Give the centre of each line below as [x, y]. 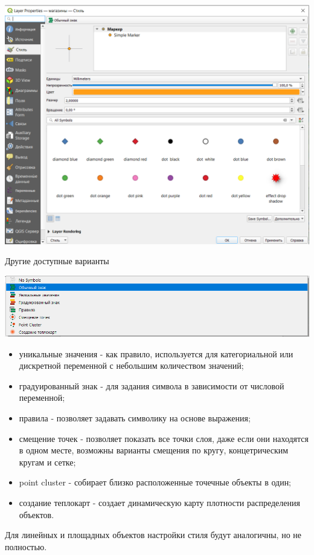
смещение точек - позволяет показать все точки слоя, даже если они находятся [164, 438]
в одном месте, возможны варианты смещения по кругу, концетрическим [154, 450]
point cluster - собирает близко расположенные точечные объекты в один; [155, 482]
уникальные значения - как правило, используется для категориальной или [156, 353]
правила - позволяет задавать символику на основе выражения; [135, 418]
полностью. [26, 546]
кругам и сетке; [47, 462]
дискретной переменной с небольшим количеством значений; [131, 365]
